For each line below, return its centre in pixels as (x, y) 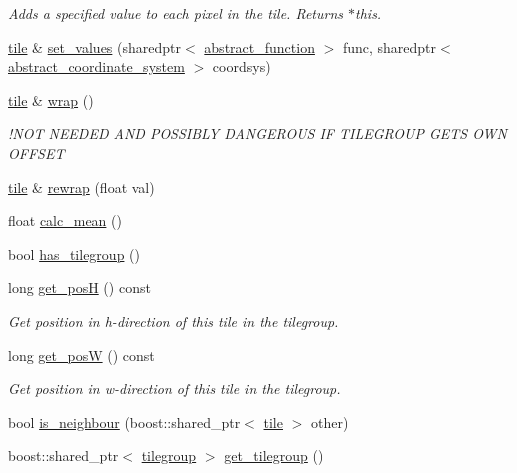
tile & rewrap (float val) (81, 186)
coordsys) (241, 66)
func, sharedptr (389, 46)
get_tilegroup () (274, 455)
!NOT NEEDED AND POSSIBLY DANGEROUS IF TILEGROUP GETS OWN (257, 133)
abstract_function (259, 46)
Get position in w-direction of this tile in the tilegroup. (174, 388)
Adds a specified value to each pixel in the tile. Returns (176, 13)
